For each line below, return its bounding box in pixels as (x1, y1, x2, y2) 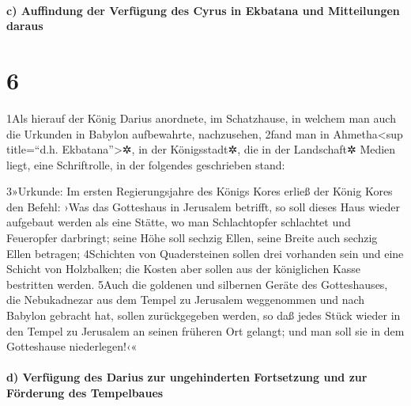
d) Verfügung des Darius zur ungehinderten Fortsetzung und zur (6, 369, 368, 385)
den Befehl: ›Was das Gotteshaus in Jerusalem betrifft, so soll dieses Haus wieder (6, 198, 400, 214)
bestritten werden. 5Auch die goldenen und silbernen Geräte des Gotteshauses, (6, 275, 388, 292)
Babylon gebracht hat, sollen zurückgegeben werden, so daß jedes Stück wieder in (6, 307, 401, 324)
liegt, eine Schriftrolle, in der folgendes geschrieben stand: (6, 156, 285, 173)
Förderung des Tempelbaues (6, 385, 164, 400)
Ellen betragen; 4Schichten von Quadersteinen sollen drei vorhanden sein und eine (6, 245, 404, 261)
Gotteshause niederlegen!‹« (6, 338, 138, 355)
